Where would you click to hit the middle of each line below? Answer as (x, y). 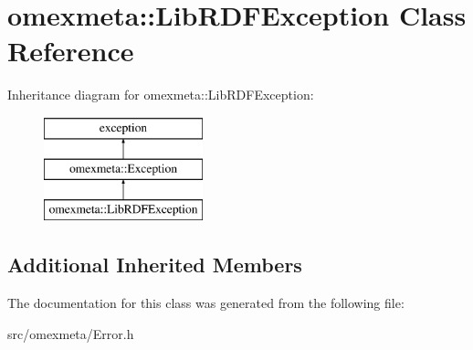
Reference (71, 51)
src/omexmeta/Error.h (71, 333)
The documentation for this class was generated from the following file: (206, 303)
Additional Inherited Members (155, 265)
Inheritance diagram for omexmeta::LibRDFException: (161, 95)
